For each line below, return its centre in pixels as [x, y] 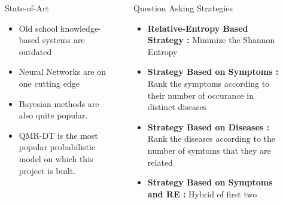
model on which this [56, 158]
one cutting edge [49, 83]
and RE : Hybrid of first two [202, 194]
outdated [35, 51]
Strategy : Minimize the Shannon [211, 40]
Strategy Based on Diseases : [209, 127]
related [160, 162]
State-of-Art [27, 8]
